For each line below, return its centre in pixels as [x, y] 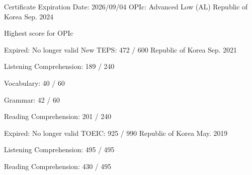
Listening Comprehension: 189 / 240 [59, 66]
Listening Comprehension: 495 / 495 [59, 149]
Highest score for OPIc [39, 33]
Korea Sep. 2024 [29, 16]
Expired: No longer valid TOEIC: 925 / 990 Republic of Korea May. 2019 [116, 133]
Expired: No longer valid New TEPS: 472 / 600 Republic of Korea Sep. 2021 [121, 49]
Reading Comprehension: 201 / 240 [58, 116]
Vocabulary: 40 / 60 [35, 83]
